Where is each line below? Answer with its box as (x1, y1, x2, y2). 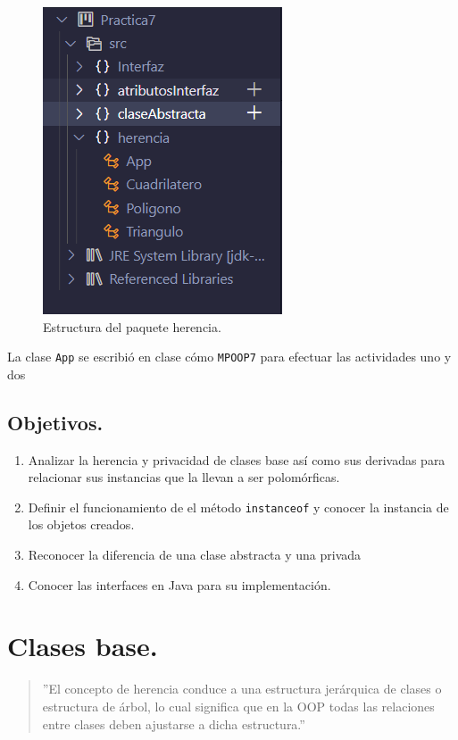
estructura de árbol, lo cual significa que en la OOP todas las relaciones (42, 696, 435, 715)
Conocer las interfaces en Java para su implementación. (28, 575, 331, 594)
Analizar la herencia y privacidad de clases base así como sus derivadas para (28, 450, 446, 469)
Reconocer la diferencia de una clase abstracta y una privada (28, 545, 362, 564)
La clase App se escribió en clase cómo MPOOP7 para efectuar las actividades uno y (7, 347, 452, 366)
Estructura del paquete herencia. (43, 317, 221, 336)
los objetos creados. (28, 515, 135, 534)
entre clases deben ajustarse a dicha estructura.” (42, 714, 305, 733)
